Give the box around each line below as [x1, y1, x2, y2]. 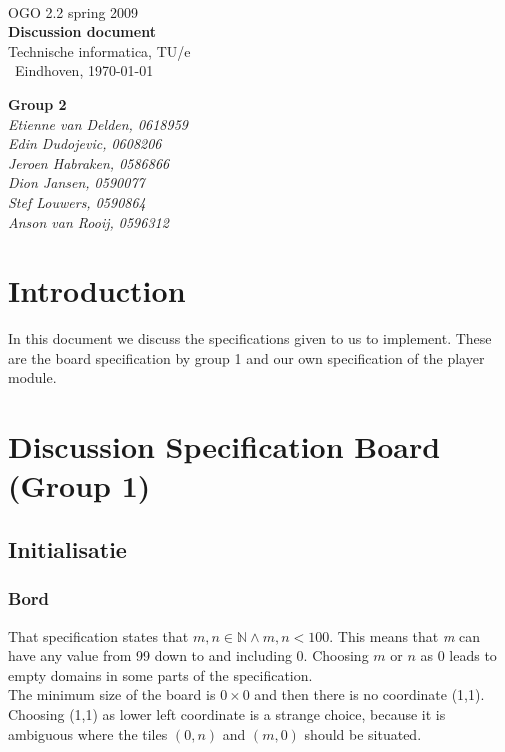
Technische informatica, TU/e [8, 40, 191, 61]
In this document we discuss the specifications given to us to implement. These [8, 328, 492, 349]
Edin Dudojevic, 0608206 [8, 133, 162, 154]
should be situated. [304, 723, 422, 744]
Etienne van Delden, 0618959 [8, 113, 188, 134]
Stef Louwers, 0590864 [8, 191, 146, 212]
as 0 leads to [420, 645, 497, 666]
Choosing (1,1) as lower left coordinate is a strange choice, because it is [8, 703, 446, 724]
